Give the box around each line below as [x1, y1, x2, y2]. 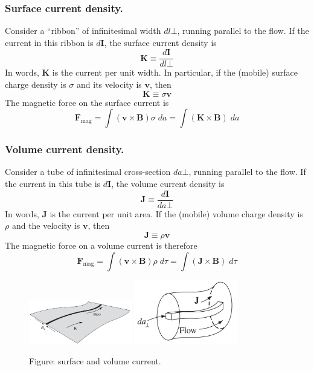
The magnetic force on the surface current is [5, 96, 169, 108]
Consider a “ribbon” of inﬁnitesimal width [5, 24, 161, 37]
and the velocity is [11, 219, 80, 232]
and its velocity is [77, 78, 142, 91]
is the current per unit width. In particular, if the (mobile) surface [52, 66, 298, 79]
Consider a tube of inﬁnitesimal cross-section [5, 165, 171, 178]
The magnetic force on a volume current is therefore [5, 238, 197, 251]
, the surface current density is [104, 36, 217, 48]
